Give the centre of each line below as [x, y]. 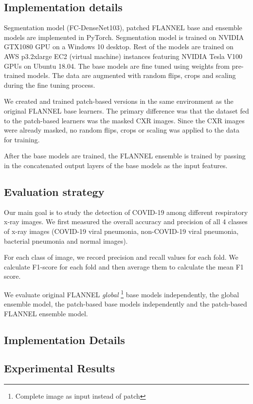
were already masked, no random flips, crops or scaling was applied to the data [122, 130]
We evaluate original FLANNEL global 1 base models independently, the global [122, 293]
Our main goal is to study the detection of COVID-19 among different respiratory [126, 212]
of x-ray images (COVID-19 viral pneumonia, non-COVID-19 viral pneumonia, [121, 231]
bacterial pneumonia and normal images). [66, 240]
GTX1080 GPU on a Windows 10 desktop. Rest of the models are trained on [119, 47]
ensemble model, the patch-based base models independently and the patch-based [126, 304]
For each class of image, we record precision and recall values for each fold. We [121, 257]
